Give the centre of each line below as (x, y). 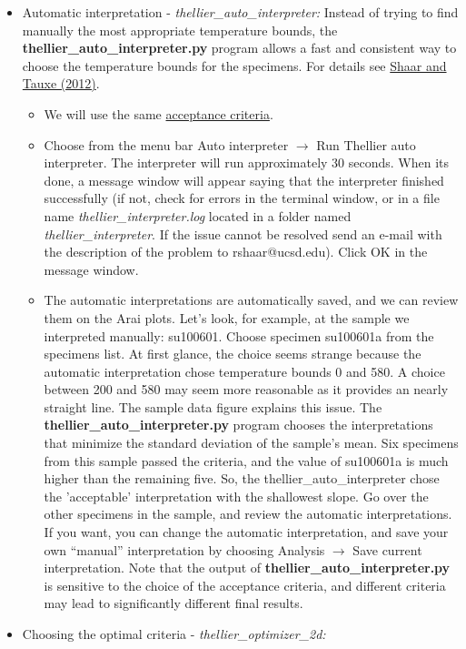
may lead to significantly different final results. (174, 603)
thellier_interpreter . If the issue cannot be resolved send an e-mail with (243, 233)
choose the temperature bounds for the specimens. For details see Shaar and (234, 65)
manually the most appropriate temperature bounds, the (180, 30)
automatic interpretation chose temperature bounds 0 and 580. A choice (244, 371)
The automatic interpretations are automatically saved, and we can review (251, 300)
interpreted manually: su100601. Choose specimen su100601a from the (239, 335)
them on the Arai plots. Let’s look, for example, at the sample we (227, 317)
